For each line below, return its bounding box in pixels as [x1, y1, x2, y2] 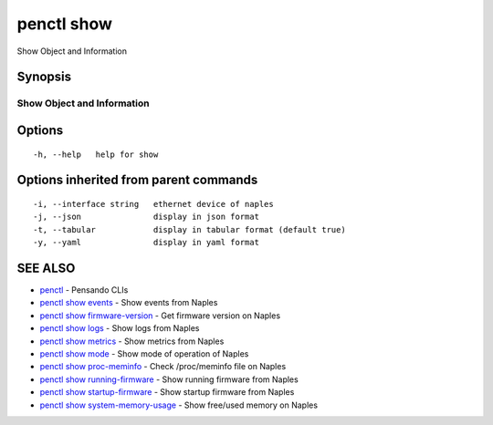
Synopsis [16, 69, 72, 85]
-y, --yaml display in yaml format [33, 237, 260, 248]
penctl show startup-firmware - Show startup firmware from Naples [39, 387, 295, 398]
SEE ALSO [16, 260, 76, 275]
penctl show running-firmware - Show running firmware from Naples [39, 374, 299, 385]
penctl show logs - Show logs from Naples [39, 323, 200, 334]
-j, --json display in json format [33, 212, 260, 223]
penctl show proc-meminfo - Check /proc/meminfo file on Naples [39, 361, 287, 372]
